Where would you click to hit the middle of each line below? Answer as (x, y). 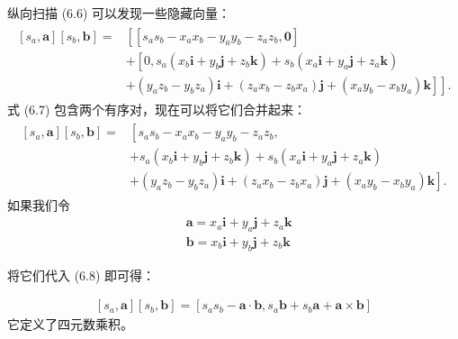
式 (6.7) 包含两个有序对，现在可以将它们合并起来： (157, 109)
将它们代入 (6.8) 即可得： (81, 275)
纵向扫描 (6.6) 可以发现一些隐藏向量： (119, 13)
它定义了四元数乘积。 (70, 324)
